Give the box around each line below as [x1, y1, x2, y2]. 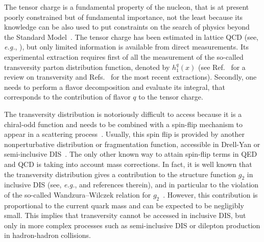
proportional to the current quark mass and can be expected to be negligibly [4, 200, 244, 210]
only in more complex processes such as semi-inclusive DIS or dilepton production [4, 220, 260, 230]
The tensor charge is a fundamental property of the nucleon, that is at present [4, 2, 249, 12]
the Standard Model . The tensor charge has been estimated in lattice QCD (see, [4, 31, 258, 42]
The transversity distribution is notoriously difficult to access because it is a [4, 108, 242, 119]
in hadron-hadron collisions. [4, 230, 91, 240]
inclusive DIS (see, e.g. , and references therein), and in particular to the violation [4, 179, 259, 190]
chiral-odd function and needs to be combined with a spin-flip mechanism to [4, 118, 243, 129]
